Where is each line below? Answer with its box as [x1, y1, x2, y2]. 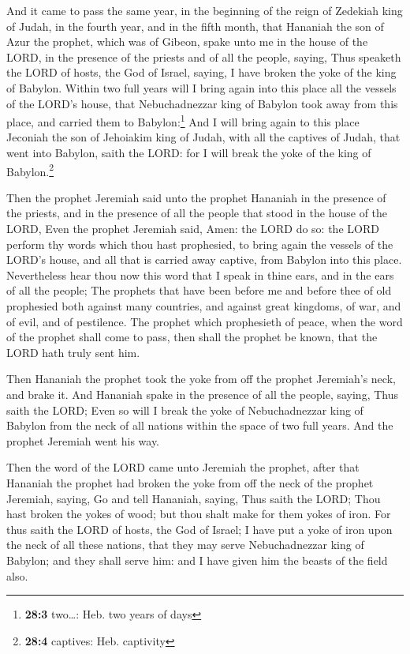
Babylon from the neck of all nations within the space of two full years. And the [6, 417, 393, 434]
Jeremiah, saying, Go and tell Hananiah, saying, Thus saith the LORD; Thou [6, 490, 381, 506]
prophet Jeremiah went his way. [6, 432, 160, 449]
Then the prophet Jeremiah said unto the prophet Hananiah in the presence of [6, 189, 386, 205]
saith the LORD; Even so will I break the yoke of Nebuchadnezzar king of [6, 401, 363, 418]
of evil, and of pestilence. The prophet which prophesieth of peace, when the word [6, 313, 403, 329]
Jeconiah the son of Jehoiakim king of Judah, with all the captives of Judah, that [6, 129, 401, 145]
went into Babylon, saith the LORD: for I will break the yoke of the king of [6, 145, 371, 160]
